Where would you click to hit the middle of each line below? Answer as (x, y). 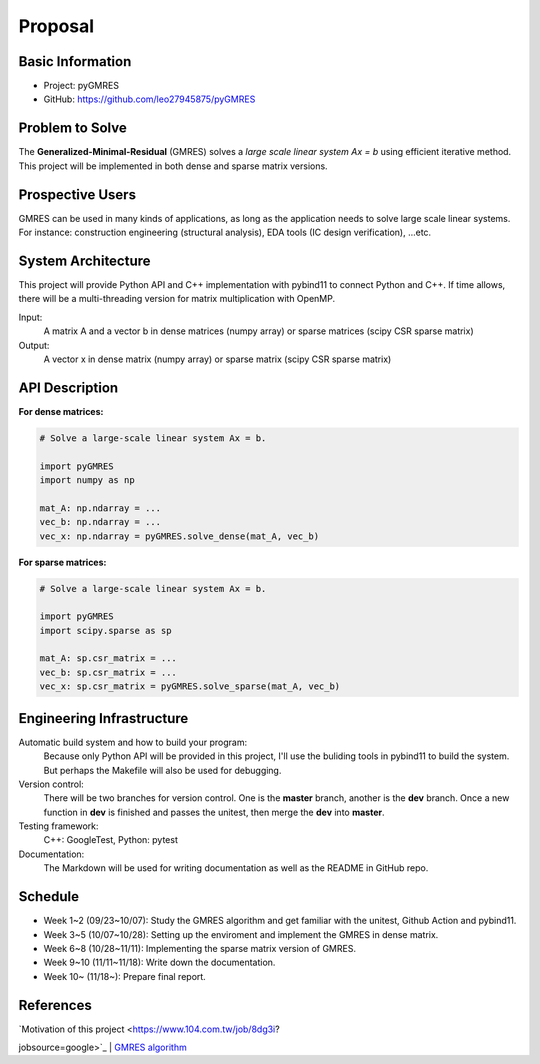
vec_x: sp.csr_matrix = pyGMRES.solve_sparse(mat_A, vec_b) (190, 686)
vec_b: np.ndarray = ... (100, 522)
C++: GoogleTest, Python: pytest (111, 840)
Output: (34, 345)
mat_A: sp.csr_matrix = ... (108, 658)
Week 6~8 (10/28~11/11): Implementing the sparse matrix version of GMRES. (200, 948)
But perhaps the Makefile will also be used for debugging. (162, 770)
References (55, 1005)
